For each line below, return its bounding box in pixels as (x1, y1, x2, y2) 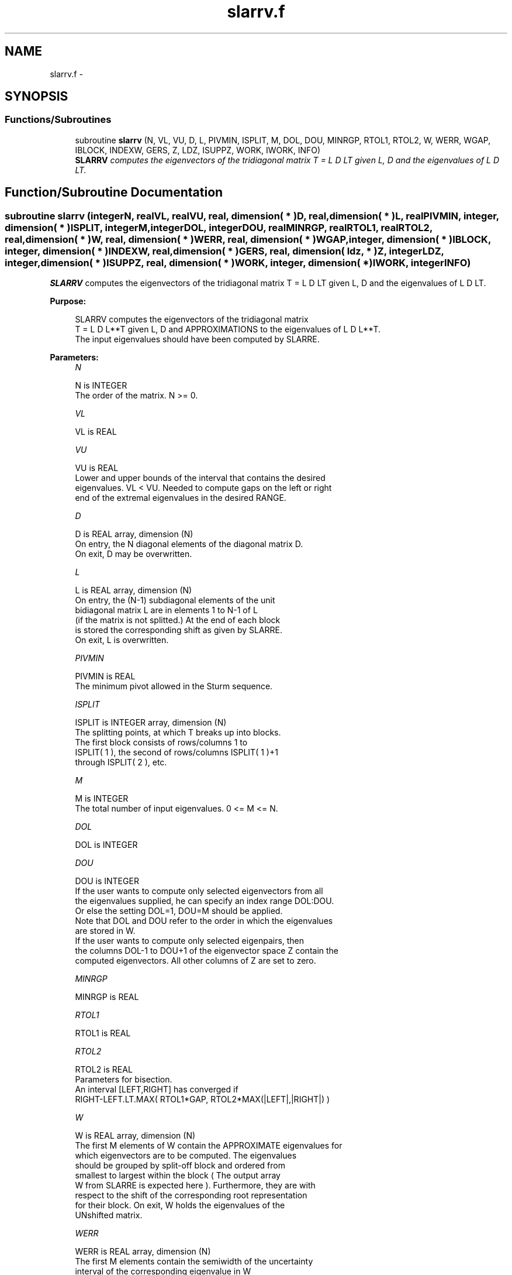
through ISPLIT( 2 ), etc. (75, 757, 167, 768)
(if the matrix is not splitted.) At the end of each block (75, 615, 281, 626)
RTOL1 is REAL (75, 1028, 131, 1039)
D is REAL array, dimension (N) (75, 529, 193, 539)
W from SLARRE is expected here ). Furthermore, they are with (75, 1180, 316, 1191)
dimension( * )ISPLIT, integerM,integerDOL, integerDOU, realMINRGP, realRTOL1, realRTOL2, (5, 221, 433, 233)
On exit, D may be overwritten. (75, 549, 192, 559)
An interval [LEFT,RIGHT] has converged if (75, 1084, 238, 1095)
